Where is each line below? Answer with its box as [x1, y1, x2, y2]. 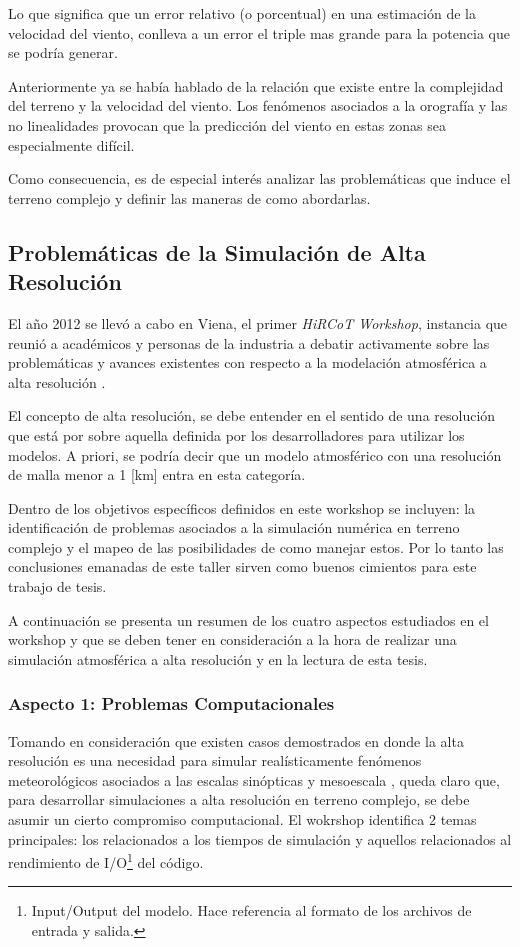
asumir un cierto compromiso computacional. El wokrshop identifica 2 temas [8, 809, 477, 830]
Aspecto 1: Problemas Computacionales [8, 691, 335, 716]
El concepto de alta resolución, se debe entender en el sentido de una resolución [8, 405, 496, 426]
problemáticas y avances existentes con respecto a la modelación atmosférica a [8, 352, 487, 373]
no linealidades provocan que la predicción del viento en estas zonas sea [8, 114, 446, 135]
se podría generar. [8, 42, 118, 63]
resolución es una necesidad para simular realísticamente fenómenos [8, 750, 422, 771]
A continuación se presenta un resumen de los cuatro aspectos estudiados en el [8, 609, 489, 630]
